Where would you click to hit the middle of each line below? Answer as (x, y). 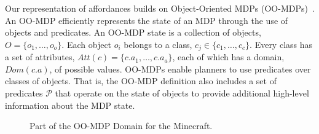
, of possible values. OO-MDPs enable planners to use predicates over (180, 69)
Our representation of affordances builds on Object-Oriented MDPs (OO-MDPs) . (160, 8)
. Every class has (281, 44)
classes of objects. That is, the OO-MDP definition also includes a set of (141, 81)
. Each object (87, 44)
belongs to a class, (158, 44)
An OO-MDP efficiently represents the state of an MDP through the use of (147, 20)
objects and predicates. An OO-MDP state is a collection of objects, (133, 32)
